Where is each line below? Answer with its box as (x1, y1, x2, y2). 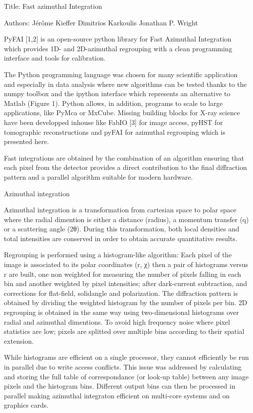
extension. (4, 335, 34, 346)
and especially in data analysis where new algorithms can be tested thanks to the (4, 79, 247, 89)
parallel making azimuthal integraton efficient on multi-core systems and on (4, 390, 230, 400)
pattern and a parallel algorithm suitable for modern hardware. (4, 171, 193, 182)
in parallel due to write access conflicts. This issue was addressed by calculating (4, 362, 242, 372)
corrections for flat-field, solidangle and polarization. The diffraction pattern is (4, 288, 238, 298)
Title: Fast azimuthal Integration (4, 1, 102, 11)
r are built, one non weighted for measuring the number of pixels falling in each (4, 268, 241, 279)
